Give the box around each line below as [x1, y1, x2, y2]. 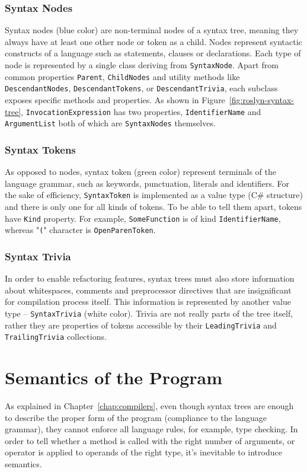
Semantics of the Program [5, 365, 223, 389]
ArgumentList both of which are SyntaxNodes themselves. [5, 117, 216, 129]
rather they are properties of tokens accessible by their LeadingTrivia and [5, 318, 277, 331]
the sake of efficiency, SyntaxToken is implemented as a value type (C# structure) [5, 189, 303, 201]
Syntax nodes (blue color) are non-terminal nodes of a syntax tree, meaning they [5, 24, 299, 36]
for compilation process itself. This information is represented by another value [5, 295, 291, 308]
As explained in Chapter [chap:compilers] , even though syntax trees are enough [5, 399, 294, 412]
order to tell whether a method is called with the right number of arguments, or [5, 434, 295, 447]
